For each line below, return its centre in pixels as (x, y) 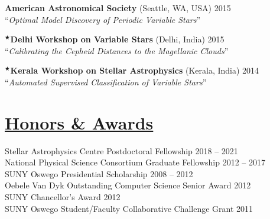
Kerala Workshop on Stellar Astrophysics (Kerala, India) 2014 (135, 70)
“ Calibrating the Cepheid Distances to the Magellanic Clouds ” (117, 50)
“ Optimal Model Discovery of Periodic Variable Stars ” (103, 19)
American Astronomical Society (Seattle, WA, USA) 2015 (118, 8)
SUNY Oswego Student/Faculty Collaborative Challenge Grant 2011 (129, 208)
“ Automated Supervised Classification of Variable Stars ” (106, 82)
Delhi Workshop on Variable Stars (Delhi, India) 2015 (117, 39)
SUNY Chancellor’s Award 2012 (63, 197)
